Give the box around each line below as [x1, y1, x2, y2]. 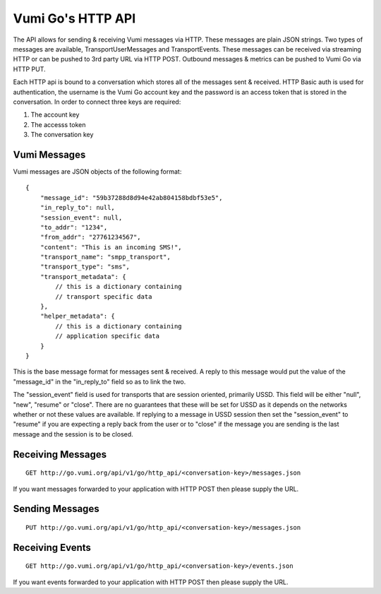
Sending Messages [13, 503, 99, 515]
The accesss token [30, 120, 86, 129]
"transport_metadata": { [40, 273, 126, 280]
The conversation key [30, 131, 94, 139]
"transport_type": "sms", [40, 263, 131, 271]
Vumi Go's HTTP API [13, 11, 136, 26]
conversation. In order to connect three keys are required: [13, 97, 181, 106]
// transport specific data [55, 292, 152, 300]
